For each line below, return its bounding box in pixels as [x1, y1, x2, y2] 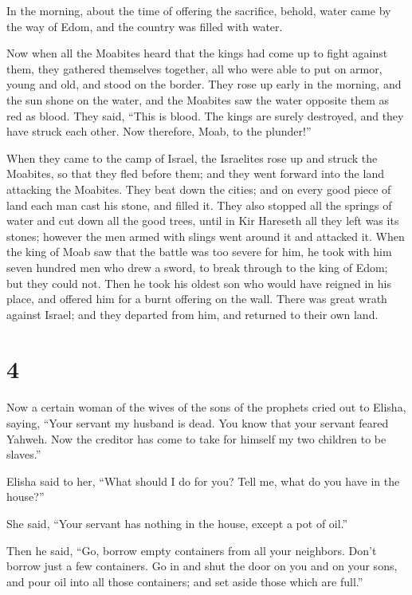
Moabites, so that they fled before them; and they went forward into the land [6, 165, 384, 182]
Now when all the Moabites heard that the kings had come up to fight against [6, 45, 388, 61]
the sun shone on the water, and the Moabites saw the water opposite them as [6, 91, 389, 108]
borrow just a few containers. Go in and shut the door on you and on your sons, [6, 558, 398, 574]
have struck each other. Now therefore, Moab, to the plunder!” [6, 123, 312, 140]
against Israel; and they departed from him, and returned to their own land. [6, 305, 379, 322]
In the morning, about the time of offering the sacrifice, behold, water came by [6, 2, 391, 18]
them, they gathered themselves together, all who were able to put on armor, [6, 60, 383, 77]
